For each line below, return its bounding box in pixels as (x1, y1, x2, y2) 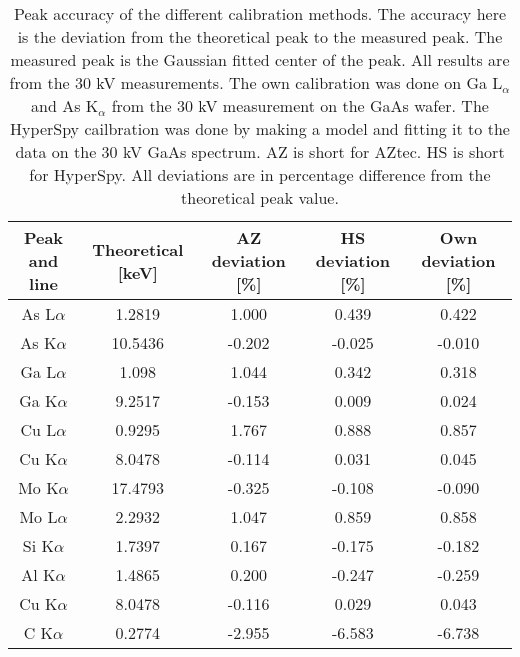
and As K (31, 94, 99, 117)
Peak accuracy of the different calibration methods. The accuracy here (13, 2, 507, 25)
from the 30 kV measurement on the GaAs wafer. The (111, 94, 489, 117)
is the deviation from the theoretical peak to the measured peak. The (17, 25, 503, 48)
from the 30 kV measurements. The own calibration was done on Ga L (9, 71, 503, 94)
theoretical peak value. (181, 186, 339, 209)
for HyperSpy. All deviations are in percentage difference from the (29, 163, 491, 186)
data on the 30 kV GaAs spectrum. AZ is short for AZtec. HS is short (15, 140, 505, 163)
